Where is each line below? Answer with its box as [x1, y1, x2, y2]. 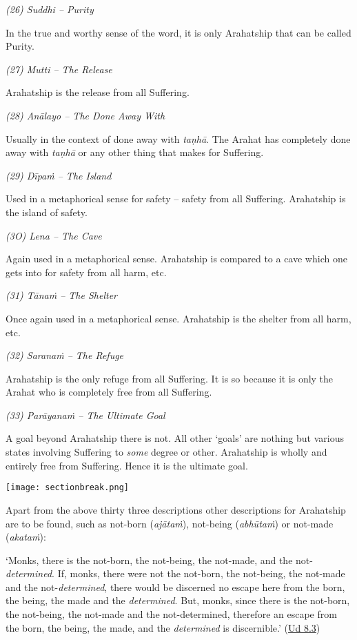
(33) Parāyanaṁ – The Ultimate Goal [6, 407, 165, 422]
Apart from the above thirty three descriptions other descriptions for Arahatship [6, 502, 346, 516]
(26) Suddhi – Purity [6, 2, 94, 16]
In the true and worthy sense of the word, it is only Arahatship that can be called [6, 25, 351, 39]
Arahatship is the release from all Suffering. [6, 85, 190, 99]
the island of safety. [6, 204, 88, 219]
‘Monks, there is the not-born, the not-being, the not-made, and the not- [6, 552, 313, 567]
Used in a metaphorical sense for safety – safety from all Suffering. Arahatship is [6, 191, 346, 206]
